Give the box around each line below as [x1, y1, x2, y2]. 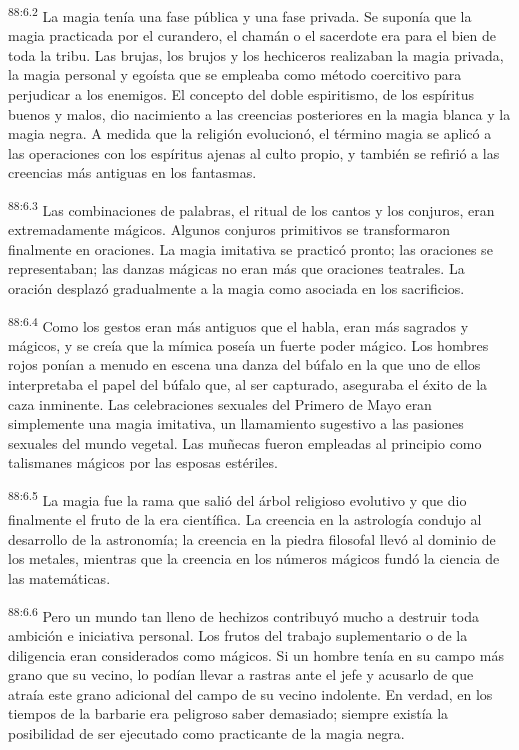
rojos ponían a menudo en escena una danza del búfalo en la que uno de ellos [8, 354, 481, 375]
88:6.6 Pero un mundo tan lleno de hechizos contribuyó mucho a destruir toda [8, 602, 479, 626]
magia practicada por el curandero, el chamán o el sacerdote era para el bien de [8, 25, 496, 46]
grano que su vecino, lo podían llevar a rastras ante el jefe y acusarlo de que [8, 664, 474, 685]
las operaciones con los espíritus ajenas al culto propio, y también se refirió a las [8, 142, 500, 163]
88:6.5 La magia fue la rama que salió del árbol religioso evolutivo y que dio [8, 487, 467, 510]
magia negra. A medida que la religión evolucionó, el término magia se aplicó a [8, 123, 492, 144]
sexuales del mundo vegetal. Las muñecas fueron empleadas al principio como [8, 432, 482, 453]
